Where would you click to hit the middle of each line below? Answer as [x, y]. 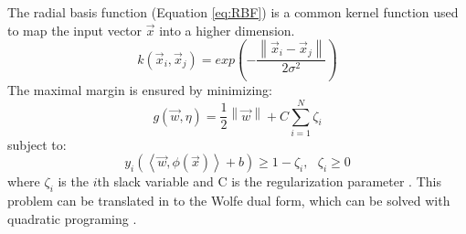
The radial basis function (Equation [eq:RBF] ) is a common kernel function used [233, 12]
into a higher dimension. [227, 30]
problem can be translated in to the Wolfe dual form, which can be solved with [229, 201]
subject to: [37, 144]
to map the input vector [75, 30]
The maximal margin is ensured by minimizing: [140, 90]
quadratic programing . [72, 218]
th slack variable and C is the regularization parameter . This [269, 181]
